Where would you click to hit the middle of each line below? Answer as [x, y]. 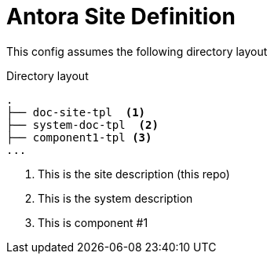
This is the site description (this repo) [134, 174]
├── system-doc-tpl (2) [82, 125]
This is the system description [115, 198]
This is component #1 [93, 222]
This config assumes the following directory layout [137, 51]
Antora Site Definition [121, 16]
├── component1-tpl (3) [79, 137]
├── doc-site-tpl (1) [76, 112]
